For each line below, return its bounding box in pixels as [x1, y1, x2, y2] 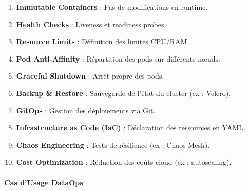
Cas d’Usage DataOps [4, 177, 83, 187]
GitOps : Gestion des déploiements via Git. [16, 105, 156, 116]
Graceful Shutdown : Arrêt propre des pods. [16, 70, 164, 81]
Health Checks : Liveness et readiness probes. [16, 18, 166, 29]
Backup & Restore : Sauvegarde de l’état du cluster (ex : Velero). [16, 87, 231, 98]
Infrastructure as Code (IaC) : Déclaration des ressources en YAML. [16, 122, 245, 133]
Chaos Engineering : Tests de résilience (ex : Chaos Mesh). [16, 139, 210, 150]
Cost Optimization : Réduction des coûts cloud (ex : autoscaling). [16, 157, 232, 167]
